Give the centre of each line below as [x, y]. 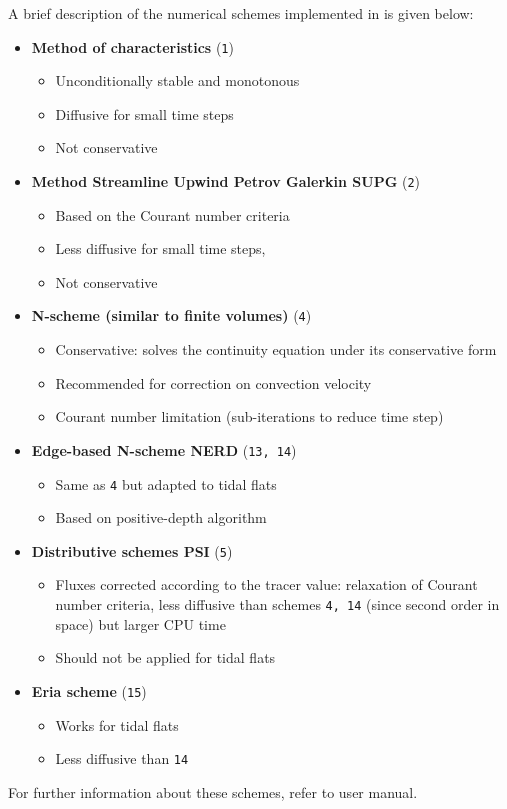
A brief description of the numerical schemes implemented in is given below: [241, 13]
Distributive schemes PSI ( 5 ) [132, 550]
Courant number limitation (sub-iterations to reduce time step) [249, 416]
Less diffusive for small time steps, [160, 248]
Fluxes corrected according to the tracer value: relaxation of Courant [266, 584]
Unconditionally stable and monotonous [177, 80]
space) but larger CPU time [140, 623]
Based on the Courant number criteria [172, 214]
